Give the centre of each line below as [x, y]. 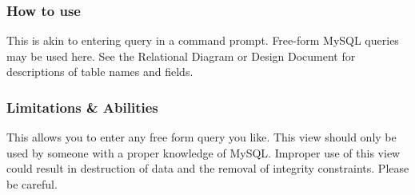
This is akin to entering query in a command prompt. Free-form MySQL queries [203, 40]
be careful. [32, 184]
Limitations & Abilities [82, 107]
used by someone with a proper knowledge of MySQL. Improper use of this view [204, 152]
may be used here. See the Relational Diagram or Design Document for [181, 56]
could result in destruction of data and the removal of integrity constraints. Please [208, 168]
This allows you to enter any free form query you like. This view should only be [202, 137]
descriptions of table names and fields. [100, 72]
